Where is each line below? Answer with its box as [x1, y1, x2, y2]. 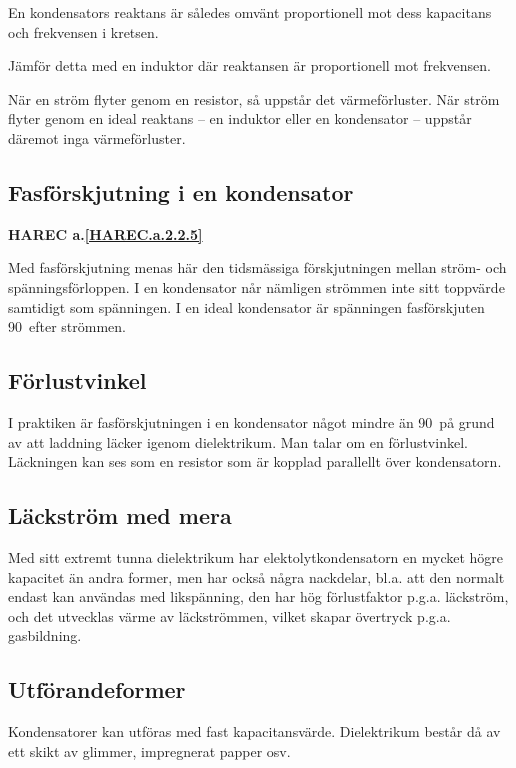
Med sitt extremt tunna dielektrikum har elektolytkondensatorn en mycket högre [8, 546, 504, 567]
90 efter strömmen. [8, 316, 126, 337]
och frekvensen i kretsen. [8, 21, 159, 42]
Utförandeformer [8, 674, 186, 705]
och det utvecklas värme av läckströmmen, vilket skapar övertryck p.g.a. [8, 605, 451, 626]
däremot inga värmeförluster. [8, 127, 186, 148]
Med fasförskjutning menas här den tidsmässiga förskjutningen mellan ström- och [8, 257, 507, 278]
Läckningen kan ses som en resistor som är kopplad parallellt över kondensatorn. [8, 451, 502, 472]
